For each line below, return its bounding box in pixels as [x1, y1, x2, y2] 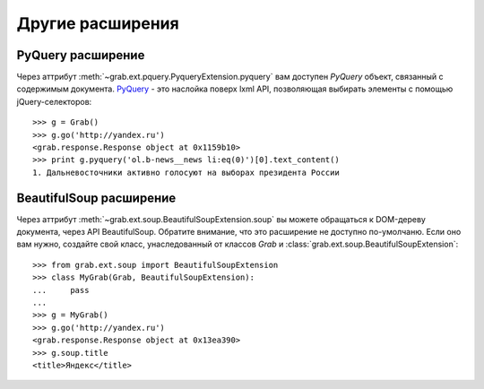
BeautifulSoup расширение [16, 190, 177, 205]
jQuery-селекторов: [16, 96, 92, 107]
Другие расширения [16, 13, 179, 33]
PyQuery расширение [16, 48, 145, 63]
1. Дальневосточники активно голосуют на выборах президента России [32, 167, 340, 177]
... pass [32, 285, 90, 295]
